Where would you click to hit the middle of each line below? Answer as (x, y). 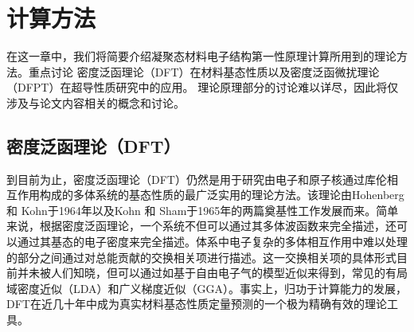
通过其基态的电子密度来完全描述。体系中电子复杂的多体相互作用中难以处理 (212, 242)
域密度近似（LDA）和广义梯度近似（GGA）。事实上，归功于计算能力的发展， (207, 288)
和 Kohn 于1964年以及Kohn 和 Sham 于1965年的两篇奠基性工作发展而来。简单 (203, 210)
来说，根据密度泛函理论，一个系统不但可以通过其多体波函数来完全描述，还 (201, 226)
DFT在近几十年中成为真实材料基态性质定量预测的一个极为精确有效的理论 (197, 304)
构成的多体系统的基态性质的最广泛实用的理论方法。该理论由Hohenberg (222, 195)
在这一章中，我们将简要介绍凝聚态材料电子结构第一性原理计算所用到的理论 (201, 56)
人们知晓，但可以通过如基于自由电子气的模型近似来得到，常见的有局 (229, 273)
